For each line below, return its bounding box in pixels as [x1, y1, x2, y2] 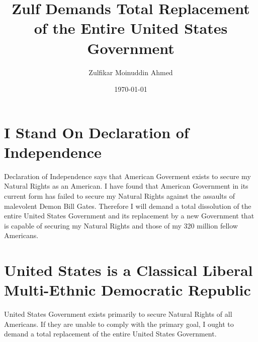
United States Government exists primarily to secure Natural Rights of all [4, 309, 232, 319]
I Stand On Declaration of [4, 122, 189, 142]
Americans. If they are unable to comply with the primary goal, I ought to [4, 318, 234, 329]
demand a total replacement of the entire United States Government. [4, 328, 217, 339]
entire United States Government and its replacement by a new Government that [4, 210, 254, 221]
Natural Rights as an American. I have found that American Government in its [4, 181, 248, 191]
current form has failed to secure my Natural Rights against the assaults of [4, 191, 235, 201]
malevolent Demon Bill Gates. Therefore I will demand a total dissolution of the [4, 200, 251, 211]
